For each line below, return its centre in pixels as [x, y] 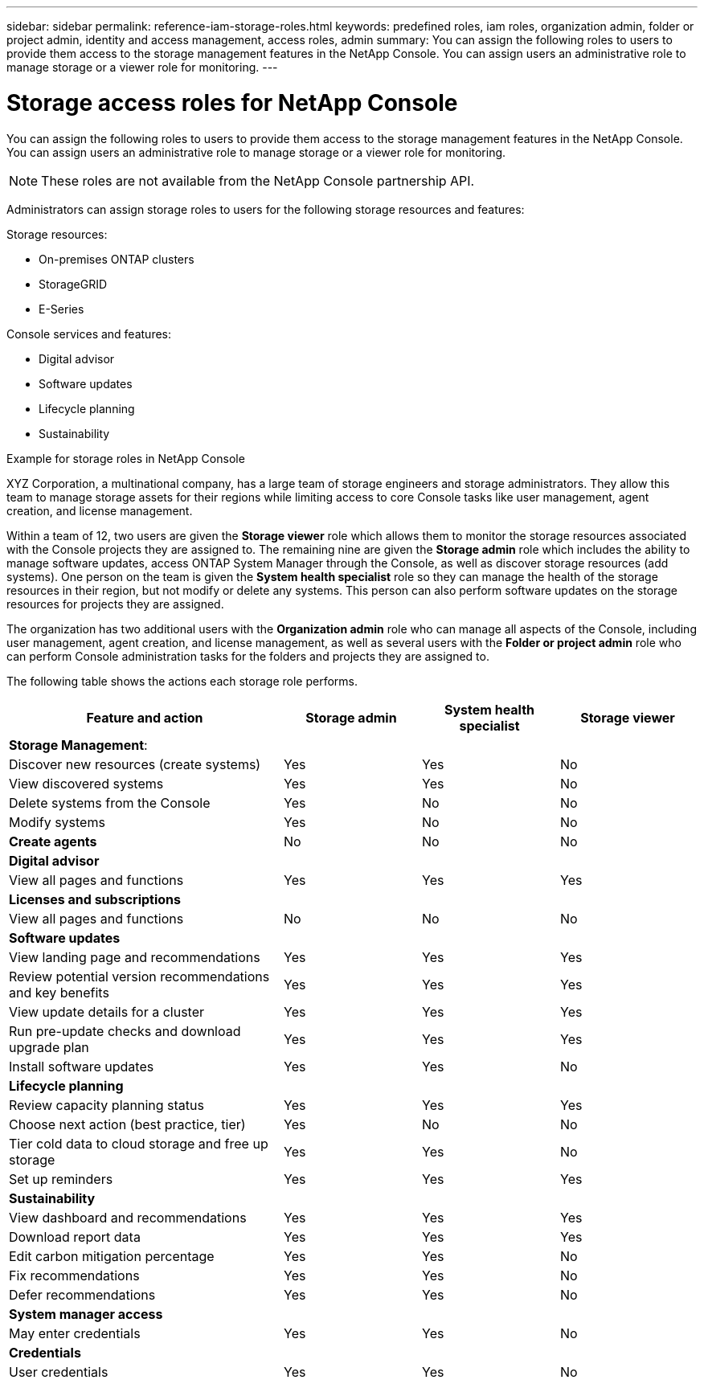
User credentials [59, 1372]
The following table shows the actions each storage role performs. [182, 681]
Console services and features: [89, 334]
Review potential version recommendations [139, 976]
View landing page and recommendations [135, 957]
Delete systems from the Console [110, 803]
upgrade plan [49, 1047]
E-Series [61, 309]
